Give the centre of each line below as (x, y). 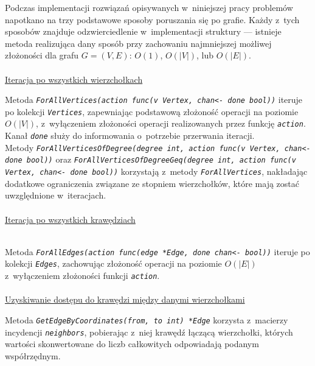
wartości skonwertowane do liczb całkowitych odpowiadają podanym (132, 344)
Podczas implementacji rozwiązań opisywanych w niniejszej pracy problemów (149, 7)
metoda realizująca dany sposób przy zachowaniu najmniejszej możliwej (138, 43)
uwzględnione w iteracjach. (56, 195)
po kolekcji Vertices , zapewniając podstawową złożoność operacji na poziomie (152, 111)
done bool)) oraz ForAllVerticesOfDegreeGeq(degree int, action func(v (151, 159)
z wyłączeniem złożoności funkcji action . (82, 276)
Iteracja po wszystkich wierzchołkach (74, 79)
